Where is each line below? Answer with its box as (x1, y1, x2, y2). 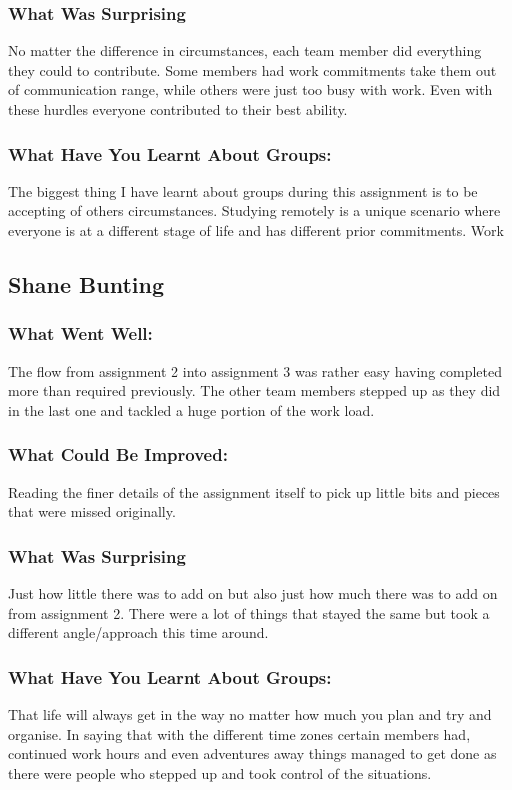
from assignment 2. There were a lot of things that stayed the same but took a (8, 602, 490, 623)
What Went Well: (8, 321, 153, 346)
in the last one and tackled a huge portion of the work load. (8, 399, 375, 420)
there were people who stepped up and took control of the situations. (8, 762, 432, 783)
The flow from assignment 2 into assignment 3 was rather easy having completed (8, 360, 503, 381)
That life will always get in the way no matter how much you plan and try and (8, 704, 492, 724)
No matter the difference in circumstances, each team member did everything (8, 40, 482, 61)
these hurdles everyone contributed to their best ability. (8, 99, 348, 119)
